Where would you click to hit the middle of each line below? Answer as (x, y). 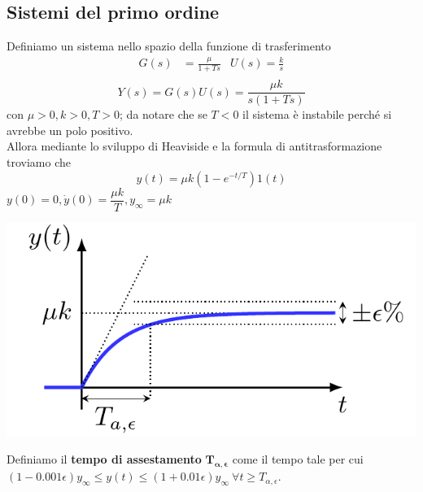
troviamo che (39, 162)
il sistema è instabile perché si (317, 114)
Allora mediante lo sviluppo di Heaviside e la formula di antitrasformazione (194, 146)
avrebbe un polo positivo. (70, 130)
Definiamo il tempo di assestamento (104, 459)
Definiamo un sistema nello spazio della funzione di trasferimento (169, 46)
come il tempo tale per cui (298, 459)
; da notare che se (164, 114)
